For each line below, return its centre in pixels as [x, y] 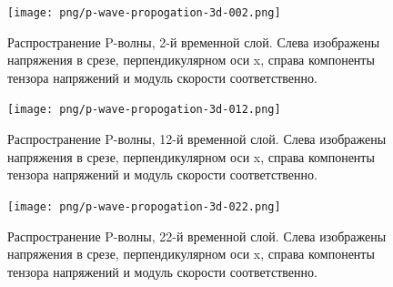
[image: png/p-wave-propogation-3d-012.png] [144, 110]
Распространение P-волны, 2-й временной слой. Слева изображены [194, 41]
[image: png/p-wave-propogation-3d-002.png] [144, 13]
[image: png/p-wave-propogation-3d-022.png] [144, 206]
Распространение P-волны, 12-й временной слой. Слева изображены [197, 139]
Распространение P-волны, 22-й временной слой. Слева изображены [197, 236]
